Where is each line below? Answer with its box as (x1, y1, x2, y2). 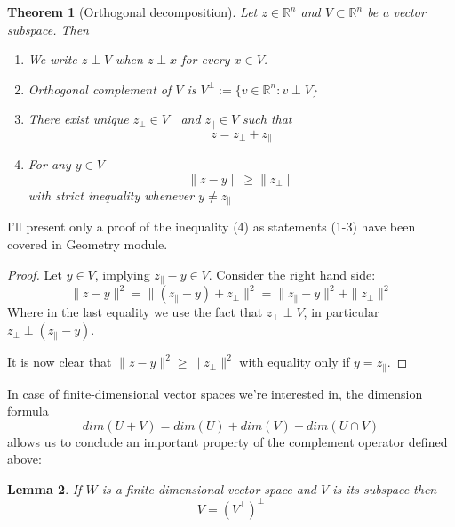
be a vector (367, 3, 426, 20)
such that (243, 109, 292, 128)
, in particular (303, 303, 379, 321)
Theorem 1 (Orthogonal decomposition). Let (7, 3, 258, 20)
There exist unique (28, 109, 129, 128)
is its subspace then (332, 479, 437, 498)
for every (181, 50, 230, 69)
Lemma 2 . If (7, 479, 82, 498)
